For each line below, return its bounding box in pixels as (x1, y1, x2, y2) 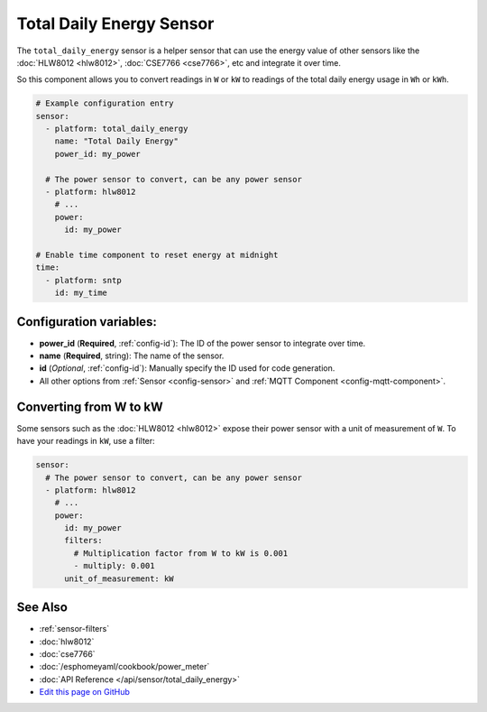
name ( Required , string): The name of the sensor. (39, 350, 225, 361)
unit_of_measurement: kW (64, 573, 175, 584)
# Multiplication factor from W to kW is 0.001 (73, 548, 289, 559)
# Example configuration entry (35, 98, 175, 108)
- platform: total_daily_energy (45, 124, 188, 134)
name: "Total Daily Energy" (54, 136, 179, 146)
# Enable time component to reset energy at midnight (35, 250, 279, 260)
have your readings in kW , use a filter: (16, 436, 155, 447)
